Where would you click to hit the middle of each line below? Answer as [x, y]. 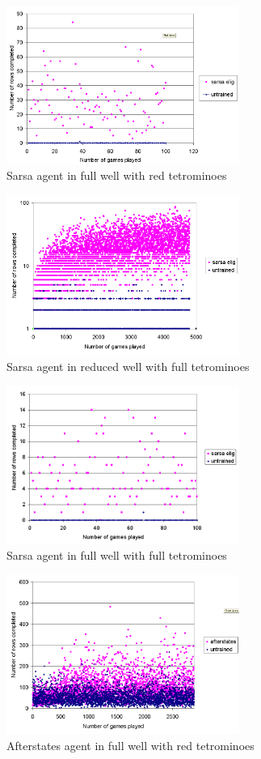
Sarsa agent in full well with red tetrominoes [117, 175]
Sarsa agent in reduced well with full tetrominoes [128, 366]
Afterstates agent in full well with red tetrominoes [130, 745]
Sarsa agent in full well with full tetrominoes [117, 555]
